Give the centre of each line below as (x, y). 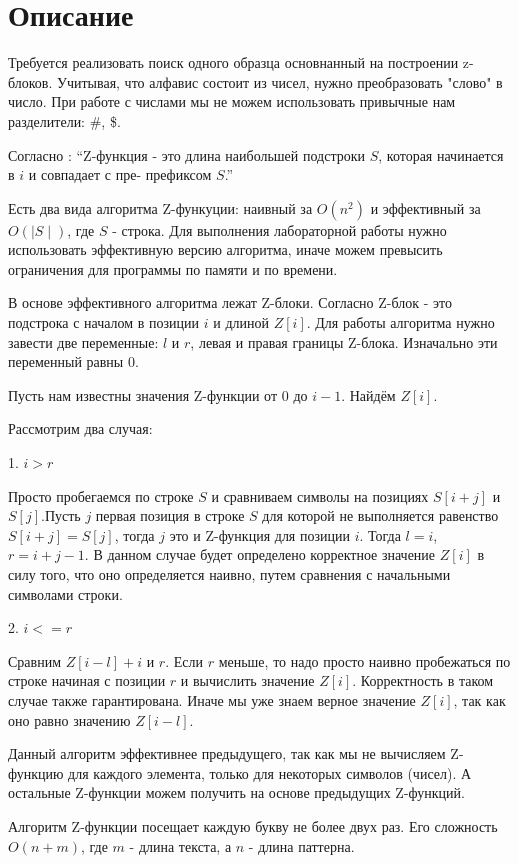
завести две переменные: (83, 341)
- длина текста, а (180, 845)
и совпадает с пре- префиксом (120, 174)
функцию (36, 772)
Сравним (35, 660)
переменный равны (66, 361)
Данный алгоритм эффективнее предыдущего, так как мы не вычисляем (227, 753)
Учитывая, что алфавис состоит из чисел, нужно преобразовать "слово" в (280, 81)
